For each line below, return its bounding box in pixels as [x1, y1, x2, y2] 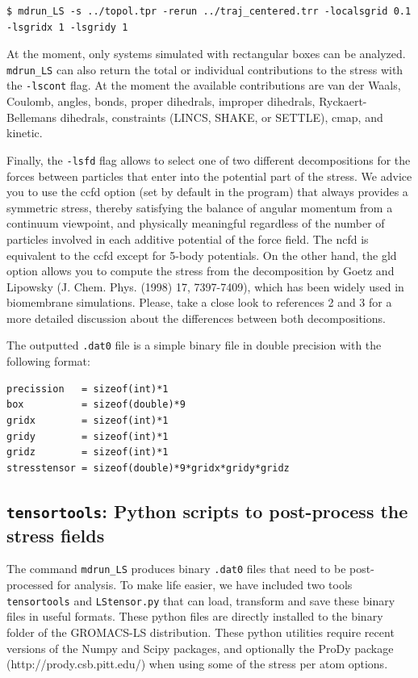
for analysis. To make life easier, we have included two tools [56, 576, 353, 593]
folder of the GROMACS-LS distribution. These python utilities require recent [6, 623, 395, 640]
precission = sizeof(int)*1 [6, 383, 169, 395]
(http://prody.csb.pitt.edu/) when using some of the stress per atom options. [6, 655, 388, 672]
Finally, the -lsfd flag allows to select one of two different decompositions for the [6, 151, 411, 168]
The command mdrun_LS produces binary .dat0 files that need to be [6, 560, 346, 577]
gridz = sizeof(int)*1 [6, 446, 169, 458]
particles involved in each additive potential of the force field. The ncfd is [6, 230, 369, 247]
